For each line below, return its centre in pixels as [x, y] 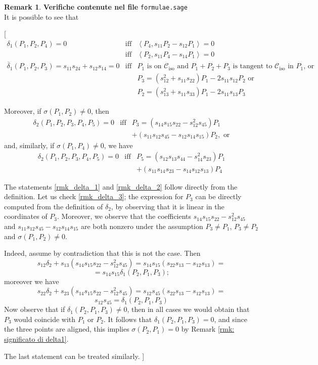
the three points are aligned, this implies [67, 329]
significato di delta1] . [36, 339]
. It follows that [128, 319]
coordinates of [26, 216]
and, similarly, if [29, 145]
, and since [231, 319]
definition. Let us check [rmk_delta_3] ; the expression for [94, 196]
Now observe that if [35, 309]
